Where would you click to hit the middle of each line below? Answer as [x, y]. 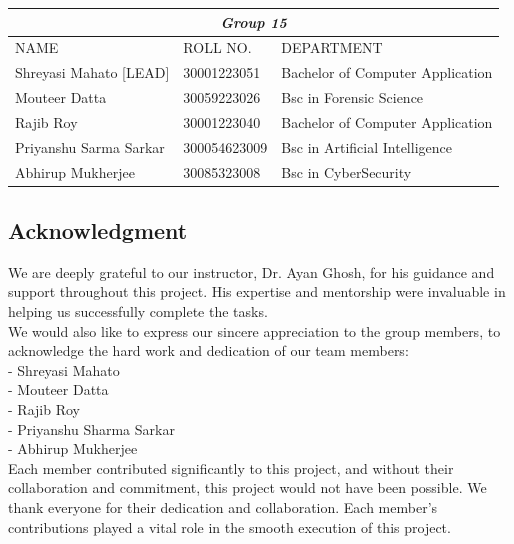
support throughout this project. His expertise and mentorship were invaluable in [257, 291]
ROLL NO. [217, 47]
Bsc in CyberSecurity [346, 171]
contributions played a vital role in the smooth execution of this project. [229, 526]
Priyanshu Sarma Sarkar [90, 146]
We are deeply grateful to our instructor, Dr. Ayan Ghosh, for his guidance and [251, 271]
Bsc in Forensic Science [352, 97]
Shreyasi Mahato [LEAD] [92, 72]
